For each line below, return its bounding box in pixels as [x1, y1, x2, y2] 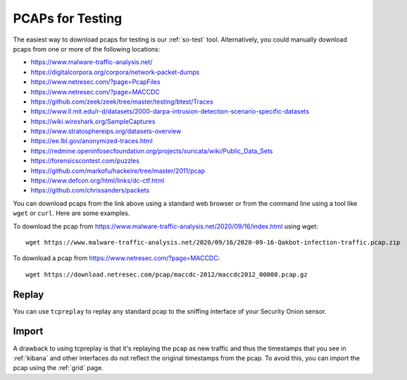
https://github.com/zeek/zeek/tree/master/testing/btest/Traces [30, 97, 214, 106]
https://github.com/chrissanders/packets [30, 186, 150, 195]
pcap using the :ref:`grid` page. [13, 364, 104, 372]
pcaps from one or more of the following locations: [13, 44, 161, 53]
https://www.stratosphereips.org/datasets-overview [30, 127, 182, 135]
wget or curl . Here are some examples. [13, 209, 130, 218]
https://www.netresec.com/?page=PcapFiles [30, 78, 161, 86]
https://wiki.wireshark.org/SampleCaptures [30, 117, 156, 125]
